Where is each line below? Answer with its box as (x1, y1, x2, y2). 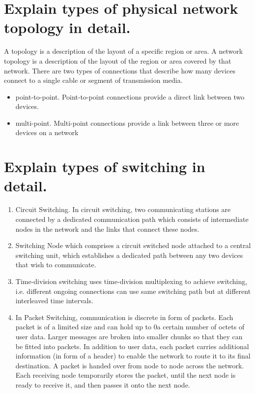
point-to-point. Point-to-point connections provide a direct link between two (15, 91, 245, 102)
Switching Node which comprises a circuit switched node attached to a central (15, 240, 251, 250)
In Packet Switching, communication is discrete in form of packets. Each (15, 312, 233, 322)
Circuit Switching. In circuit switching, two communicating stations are (15, 204, 231, 214)
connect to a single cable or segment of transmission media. (4, 75, 183, 85)
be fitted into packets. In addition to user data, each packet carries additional (15, 341, 249, 351)
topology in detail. (4, 17, 131, 37)
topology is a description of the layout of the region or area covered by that (4, 55, 231, 66)
